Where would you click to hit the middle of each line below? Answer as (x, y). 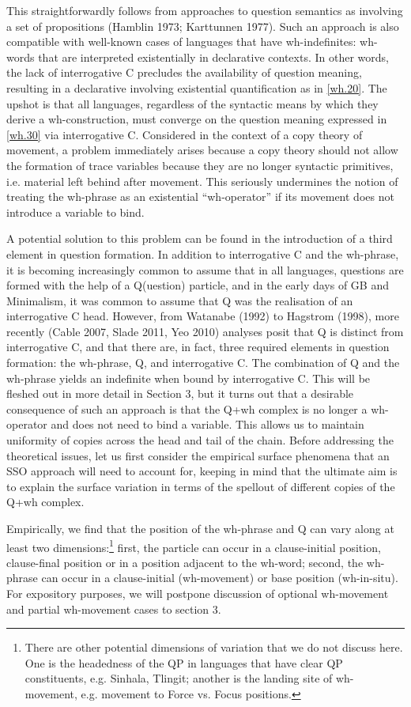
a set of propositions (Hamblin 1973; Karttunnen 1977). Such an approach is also (203, 26)
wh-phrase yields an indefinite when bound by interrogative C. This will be (189, 378)
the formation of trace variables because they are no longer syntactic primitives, (200, 165)
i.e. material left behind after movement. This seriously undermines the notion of (202, 181)
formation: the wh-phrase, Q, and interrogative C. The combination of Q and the (203, 363)
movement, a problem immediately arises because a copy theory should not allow (202, 150)
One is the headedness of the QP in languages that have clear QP (184, 662)
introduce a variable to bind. (75, 212)
